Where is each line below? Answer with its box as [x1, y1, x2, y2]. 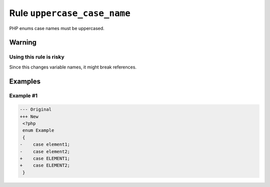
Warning [9, 38, 37, 47]
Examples [9, 77, 41, 85]
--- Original [19, 106, 52, 112]
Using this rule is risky [9, 53, 64, 60]
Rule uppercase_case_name [9, 7, 131, 18]
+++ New [19, 113, 38, 119]
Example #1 [9, 92, 37, 99]
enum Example [22, 127, 54, 133]
